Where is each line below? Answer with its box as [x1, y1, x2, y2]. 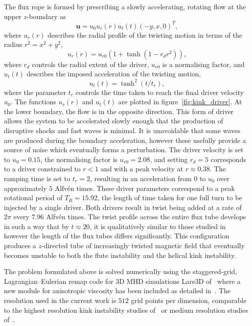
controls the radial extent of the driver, [32, 59, 149, 69]
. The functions [10, 96, 56, 107]
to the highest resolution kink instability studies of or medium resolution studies [4, 304, 248, 315]
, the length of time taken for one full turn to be [97, 192, 242, 203]
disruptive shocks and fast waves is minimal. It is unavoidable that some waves [4, 125, 240, 135]
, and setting [150, 154, 188, 164]
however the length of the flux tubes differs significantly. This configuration [4, 231, 229, 241]
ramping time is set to [4, 173, 70, 183]
